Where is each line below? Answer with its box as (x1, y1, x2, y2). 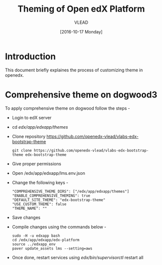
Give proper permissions (12, 161, 61, 166)
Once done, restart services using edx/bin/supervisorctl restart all (12, 254, 144, 260)
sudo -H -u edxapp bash (12, 233, 60, 238)
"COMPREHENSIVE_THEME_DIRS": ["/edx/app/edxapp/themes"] (12, 189, 130, 194)
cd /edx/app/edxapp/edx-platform (12, 237, 80, 242)
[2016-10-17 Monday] (59, 29, 103, 34)
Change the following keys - (12, 180, 69, 185)
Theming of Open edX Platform (17, 3, 145, 15)
